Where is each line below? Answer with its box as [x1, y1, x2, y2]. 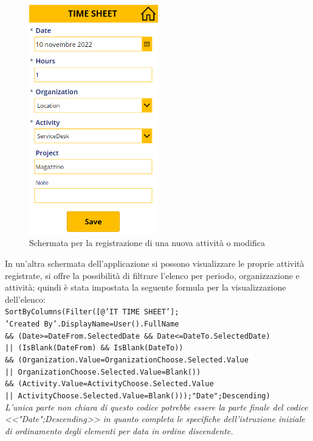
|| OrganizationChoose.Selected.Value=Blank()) [5, 367, 201, 376]
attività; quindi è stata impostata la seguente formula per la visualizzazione [5, 281, 286, 294]
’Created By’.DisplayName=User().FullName [5, 320, 179, 329]
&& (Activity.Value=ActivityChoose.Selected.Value [5, 379, 214, 389]
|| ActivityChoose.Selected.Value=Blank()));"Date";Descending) [5, 391, 270, 400]
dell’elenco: [5, 292, 46, 305]
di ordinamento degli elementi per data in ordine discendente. [5, 424, 233, 437]
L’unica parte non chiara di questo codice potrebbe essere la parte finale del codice [5, 400, 308, 413]
